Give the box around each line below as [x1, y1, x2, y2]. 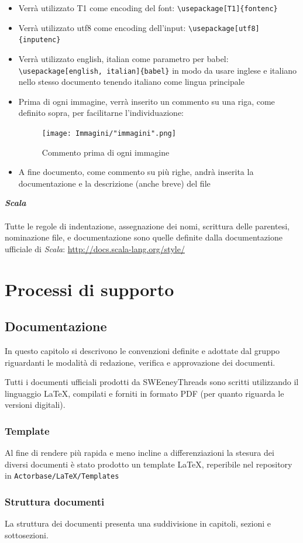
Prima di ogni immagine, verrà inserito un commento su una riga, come [18, 95, 275, 107]
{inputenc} [18, 36, 61, 44]
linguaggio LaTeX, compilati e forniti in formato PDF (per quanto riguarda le [5, 387, 284, 399]
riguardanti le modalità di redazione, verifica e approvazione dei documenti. [5, 356, 276, 368]
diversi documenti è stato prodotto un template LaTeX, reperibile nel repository [5, 458, 292, 470]
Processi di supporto [5, 277, 174, 301]
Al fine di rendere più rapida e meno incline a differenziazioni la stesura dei [5, 446, 274, 459]
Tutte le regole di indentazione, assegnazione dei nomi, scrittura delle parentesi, [5, 219, 290, 232]
